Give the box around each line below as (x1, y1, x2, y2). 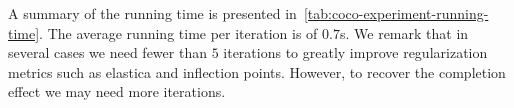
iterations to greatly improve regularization (223, 42, 488, 63)
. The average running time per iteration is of (39, 22, 318, 43)
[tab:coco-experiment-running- (303, 3, 489, 23)
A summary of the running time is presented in (8, 3, 297, 23)
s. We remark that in (339, 22, 469, 43)
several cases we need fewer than (8, 42, 207, 63)
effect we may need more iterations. (8, 81, 226, 102)
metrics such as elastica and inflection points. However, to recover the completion (8, 61, 506, 82)
